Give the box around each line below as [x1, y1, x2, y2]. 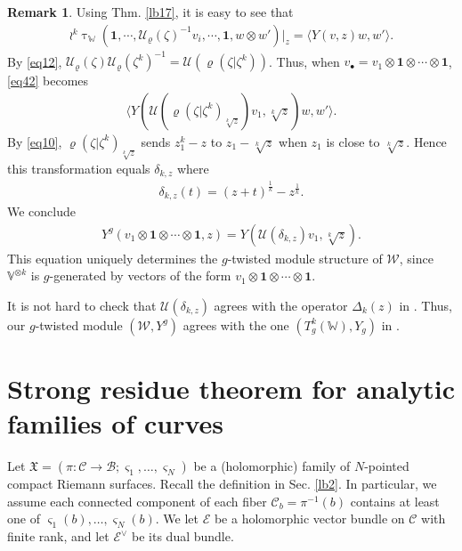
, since [399, 248, 434, 267]
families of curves [7, 405, 223, 442]
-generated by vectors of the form [49, 266, 231, 285]
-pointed [364, 457, 409, 475]
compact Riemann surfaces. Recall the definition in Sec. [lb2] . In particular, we [7, 474, 437, 493]
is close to [326, 132, 380, 150]
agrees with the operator [214, 296, 348, 314]
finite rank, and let [7, 527, 109, 546]
